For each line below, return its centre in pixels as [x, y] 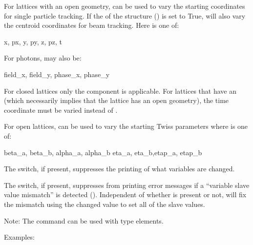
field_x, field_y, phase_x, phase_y [57, 74]
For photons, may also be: [43, 58]
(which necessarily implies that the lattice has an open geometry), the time [116, 100]
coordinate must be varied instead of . [61, 110]
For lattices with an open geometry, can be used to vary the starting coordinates [125, 6]
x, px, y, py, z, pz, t [33, 41]
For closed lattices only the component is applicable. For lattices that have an [120, 91]
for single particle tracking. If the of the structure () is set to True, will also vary [125, 15]
